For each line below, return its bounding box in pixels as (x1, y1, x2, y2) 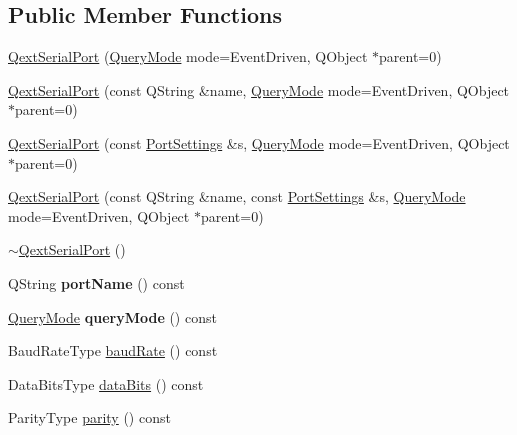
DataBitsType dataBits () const (8, 373, 204, 394)
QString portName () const (8, 272, 185, 293)
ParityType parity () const (8, 407, 171, 428)
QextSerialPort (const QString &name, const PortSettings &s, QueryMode (8, 186, 466, 207)
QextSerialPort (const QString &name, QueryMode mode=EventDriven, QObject (8, 79, 510, 100)
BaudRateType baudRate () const (8, 340, 218, 361)
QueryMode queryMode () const (8, 306, 217, 327)
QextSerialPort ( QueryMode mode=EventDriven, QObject (8, 46, 368, 67)
